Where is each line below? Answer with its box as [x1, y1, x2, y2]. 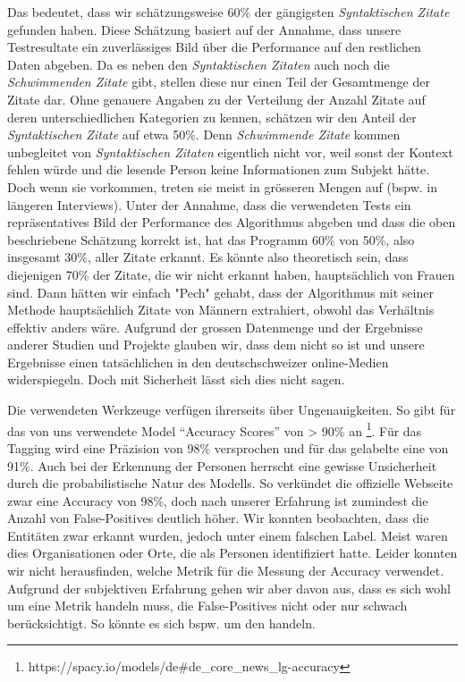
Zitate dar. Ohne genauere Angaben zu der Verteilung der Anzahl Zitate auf [7, 89, 426, 108]
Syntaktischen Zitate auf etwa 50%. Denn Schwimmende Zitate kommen [7, 125, 401, 144]
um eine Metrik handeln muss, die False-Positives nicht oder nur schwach [7, 596, 408, 615]
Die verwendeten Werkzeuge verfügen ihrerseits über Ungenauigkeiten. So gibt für [7, 400, 456, 419]
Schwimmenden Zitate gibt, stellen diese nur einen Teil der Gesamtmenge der [7, 72, 430, 91]
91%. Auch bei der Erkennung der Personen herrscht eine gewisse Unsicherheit [7, 456, 437, 475]
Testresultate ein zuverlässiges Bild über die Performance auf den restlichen [7, 38, 421, 56]
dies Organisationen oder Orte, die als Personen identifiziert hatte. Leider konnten [7, 543, 458, 562]
